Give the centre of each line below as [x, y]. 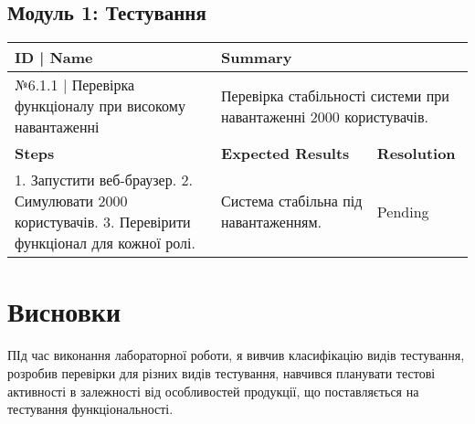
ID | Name [54, 58]
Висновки [64, 311]
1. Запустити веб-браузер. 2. [104, 180]
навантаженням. [272, 222]
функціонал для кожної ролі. [105, 243]
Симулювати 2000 [71, 201]
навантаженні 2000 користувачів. [325, 116]
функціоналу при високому [100, 106]
